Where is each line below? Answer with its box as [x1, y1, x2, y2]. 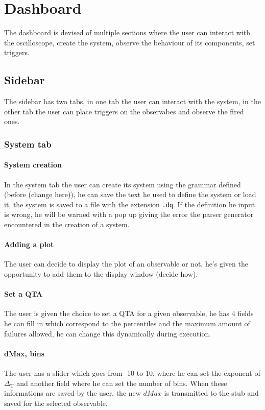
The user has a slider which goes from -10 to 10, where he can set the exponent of [4, 367, 260, 378]
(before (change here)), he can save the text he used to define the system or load [4, 189, 256, 200]
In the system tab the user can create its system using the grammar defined [4, 179, 241, 189]
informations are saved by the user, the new [4, 388, 141, 398]
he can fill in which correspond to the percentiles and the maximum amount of [4, 318, 250, 328]
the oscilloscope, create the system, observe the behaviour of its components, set [4, 37, 255, 47]
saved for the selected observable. [4, 397, 108, 408]
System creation [4, 159, 62, 170]
